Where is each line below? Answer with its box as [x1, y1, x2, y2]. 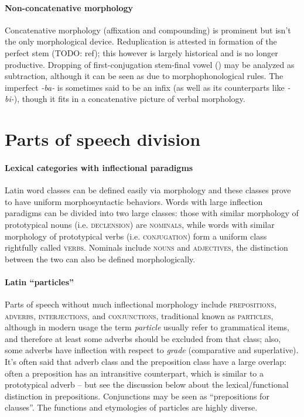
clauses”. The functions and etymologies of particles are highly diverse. [5, 401, 258, 413]
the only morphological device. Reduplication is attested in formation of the [5, 35, 277, 47]
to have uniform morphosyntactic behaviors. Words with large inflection [5, 195, 263, 207]
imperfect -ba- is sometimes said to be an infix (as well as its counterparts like [5, 81, 285, 93]
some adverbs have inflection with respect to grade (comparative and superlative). [5, 344, 299, 356]
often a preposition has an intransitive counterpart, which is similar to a [5, 367, 264, 379]
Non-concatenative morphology [5, 1, 134, 13]
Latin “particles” [5, 275, 74, 288]
